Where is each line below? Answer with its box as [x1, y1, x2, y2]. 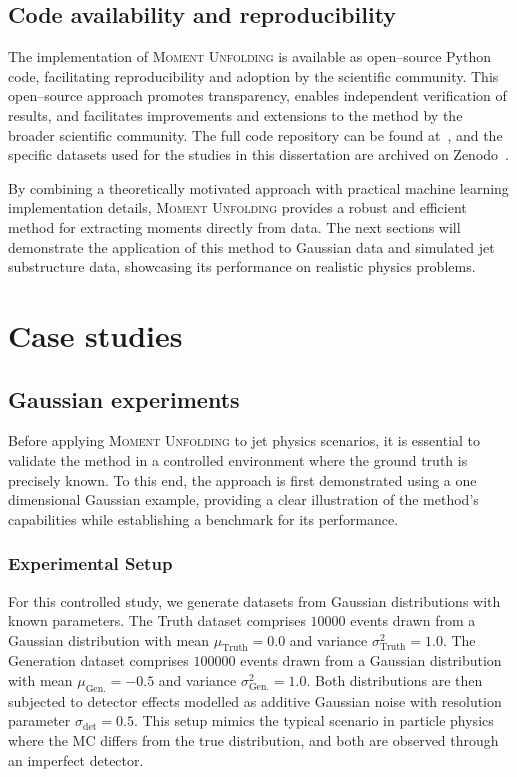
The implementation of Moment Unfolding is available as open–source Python [8, 46, 492, 67]
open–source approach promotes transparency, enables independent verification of [8, 85, 507, 106]
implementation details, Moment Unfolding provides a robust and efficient [8, 197, 467, 218]
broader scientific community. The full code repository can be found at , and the [8, 124, 503, 145]
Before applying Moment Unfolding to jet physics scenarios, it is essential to [8, 430, 481, 451]
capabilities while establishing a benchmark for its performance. [8, 508, 399, 529]
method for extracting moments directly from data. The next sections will [8, 216, 461, 237]
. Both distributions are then [306, 670, 483, 691]
